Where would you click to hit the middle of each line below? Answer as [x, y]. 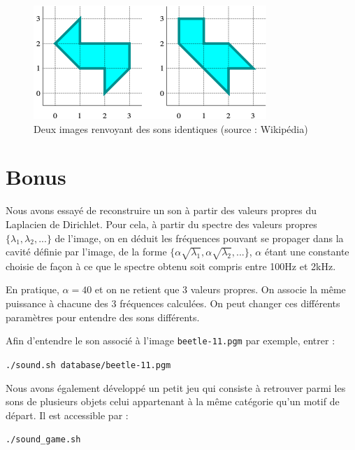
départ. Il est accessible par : [67, 415]
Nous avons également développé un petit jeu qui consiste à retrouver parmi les [176, 387]
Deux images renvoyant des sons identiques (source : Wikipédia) [171, 128]
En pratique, [32, 289]
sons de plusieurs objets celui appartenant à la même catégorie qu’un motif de [173, 401]
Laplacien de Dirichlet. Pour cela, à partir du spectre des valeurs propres [161, 224]
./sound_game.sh [43, 440]
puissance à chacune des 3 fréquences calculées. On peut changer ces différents [173, 303]
